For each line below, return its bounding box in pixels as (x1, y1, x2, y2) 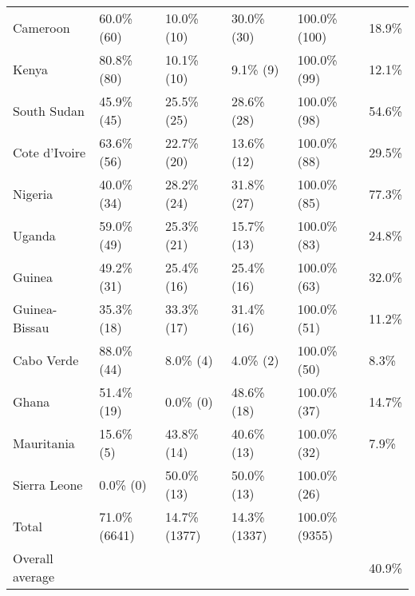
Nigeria (13, 184, 53, 203)
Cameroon (13, 18, 70, 37)
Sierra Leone (13, 475, 83, 494)
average (13, 567, 55, 586)
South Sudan (13, 101, 85, 120)
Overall (13, 549, 53, 567)
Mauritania (13, 433, 75, 452)
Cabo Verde (13, 350, 79, 369)
